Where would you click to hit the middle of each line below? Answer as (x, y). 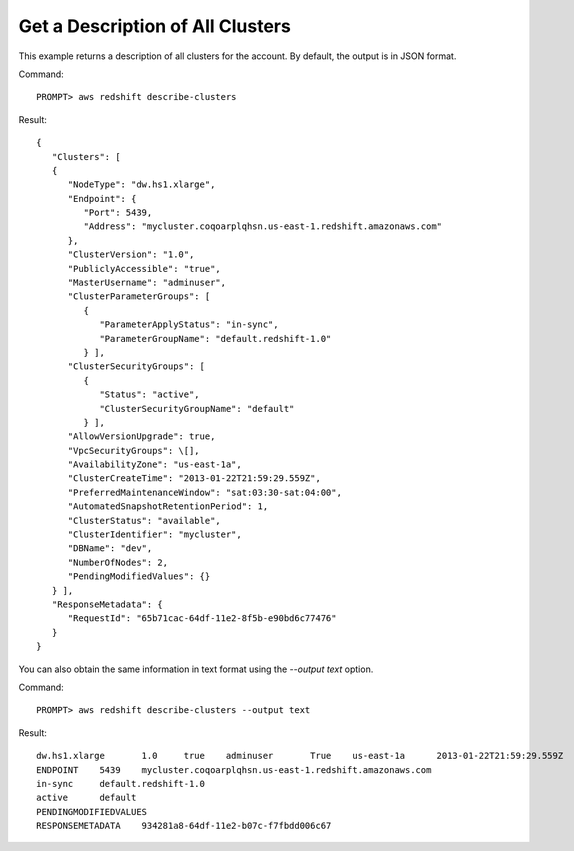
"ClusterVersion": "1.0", (131, 254)
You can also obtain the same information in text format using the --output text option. (196, 669)
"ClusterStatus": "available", (144, 520)
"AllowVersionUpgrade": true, (141, 436)
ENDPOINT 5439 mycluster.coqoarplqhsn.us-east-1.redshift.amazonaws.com (234, 769)
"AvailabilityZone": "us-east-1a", (154, 464)
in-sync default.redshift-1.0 (120, 783)
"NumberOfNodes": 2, (118, 562)
